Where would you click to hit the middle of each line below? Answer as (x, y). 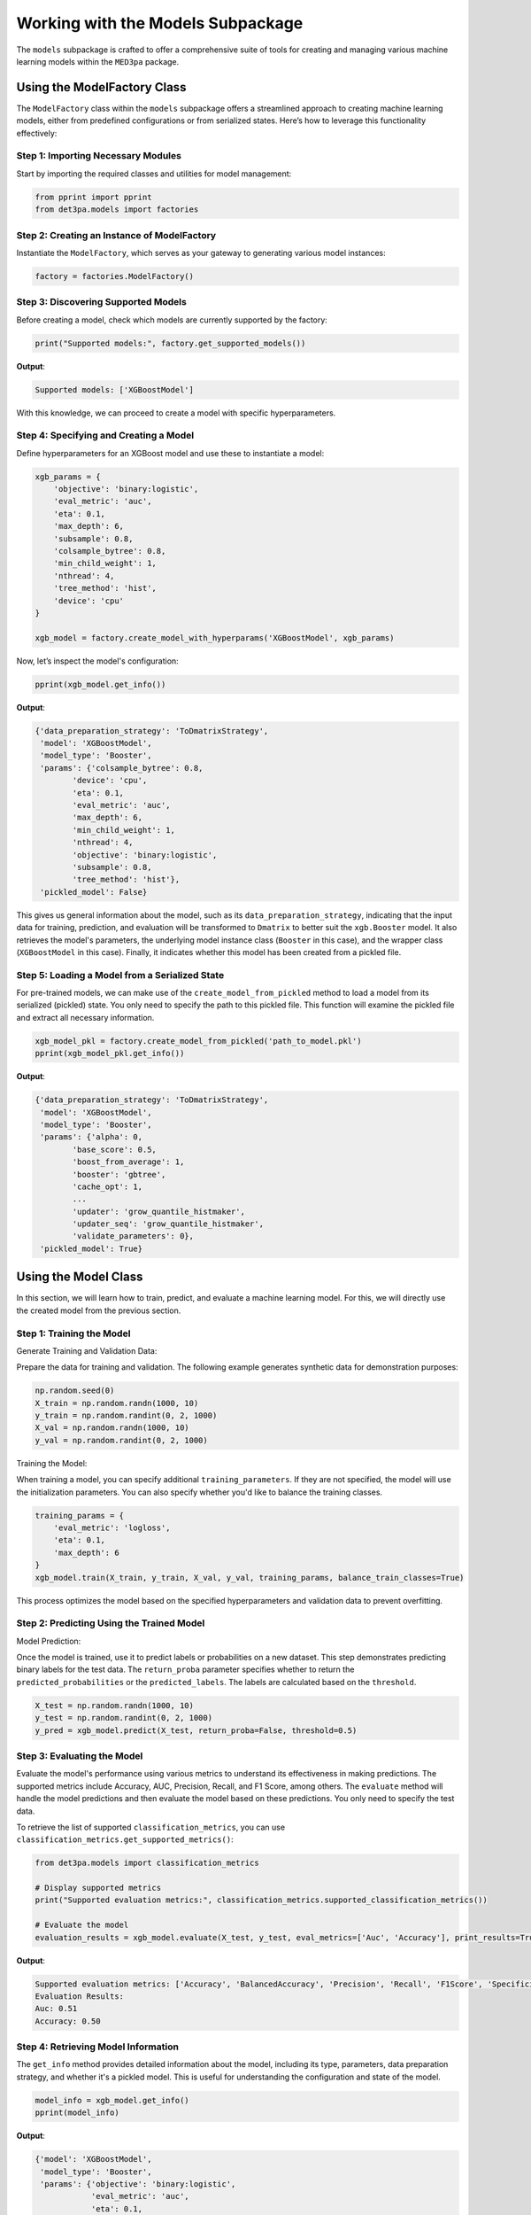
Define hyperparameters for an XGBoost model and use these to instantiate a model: (170, 453)
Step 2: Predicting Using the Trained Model (111, 1623)
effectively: (37, 133)
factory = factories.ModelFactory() (115, 276)
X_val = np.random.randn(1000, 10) (112, 1428)
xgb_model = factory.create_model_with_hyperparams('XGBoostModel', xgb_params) (215, 637)
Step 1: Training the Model (73, 1333)
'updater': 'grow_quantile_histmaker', (158, 1211)
